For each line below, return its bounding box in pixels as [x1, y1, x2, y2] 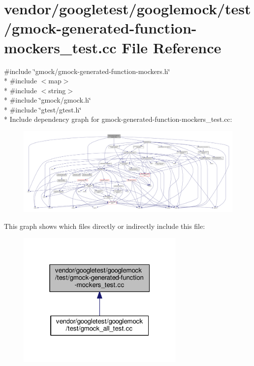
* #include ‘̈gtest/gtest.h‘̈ [4, 104, 82, 114]
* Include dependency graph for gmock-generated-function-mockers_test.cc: [4, 114, 232, 124]
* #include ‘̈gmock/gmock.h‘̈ [4, 95, 91, 105]
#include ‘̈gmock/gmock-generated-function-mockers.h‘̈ [4, 66, 170, 76]
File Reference [122, 37, 222, 57]
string [48, 85, 66, 95]
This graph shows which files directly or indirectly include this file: [4, 221, 205, 231]
